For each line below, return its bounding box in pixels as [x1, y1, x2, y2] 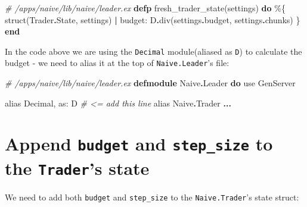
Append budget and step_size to [5, 131, 273, 156]
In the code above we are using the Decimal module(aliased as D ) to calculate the [5, 45, 302, 57]
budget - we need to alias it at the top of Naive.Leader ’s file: [5, 57, 230, 69]
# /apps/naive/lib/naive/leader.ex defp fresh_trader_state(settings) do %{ [5, 2, 286, 14]
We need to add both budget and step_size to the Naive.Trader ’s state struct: [5, 190, 299, 203]
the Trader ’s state [5, 155, 150, 180]
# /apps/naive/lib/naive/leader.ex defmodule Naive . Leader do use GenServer [5, 77, 296, 89]
